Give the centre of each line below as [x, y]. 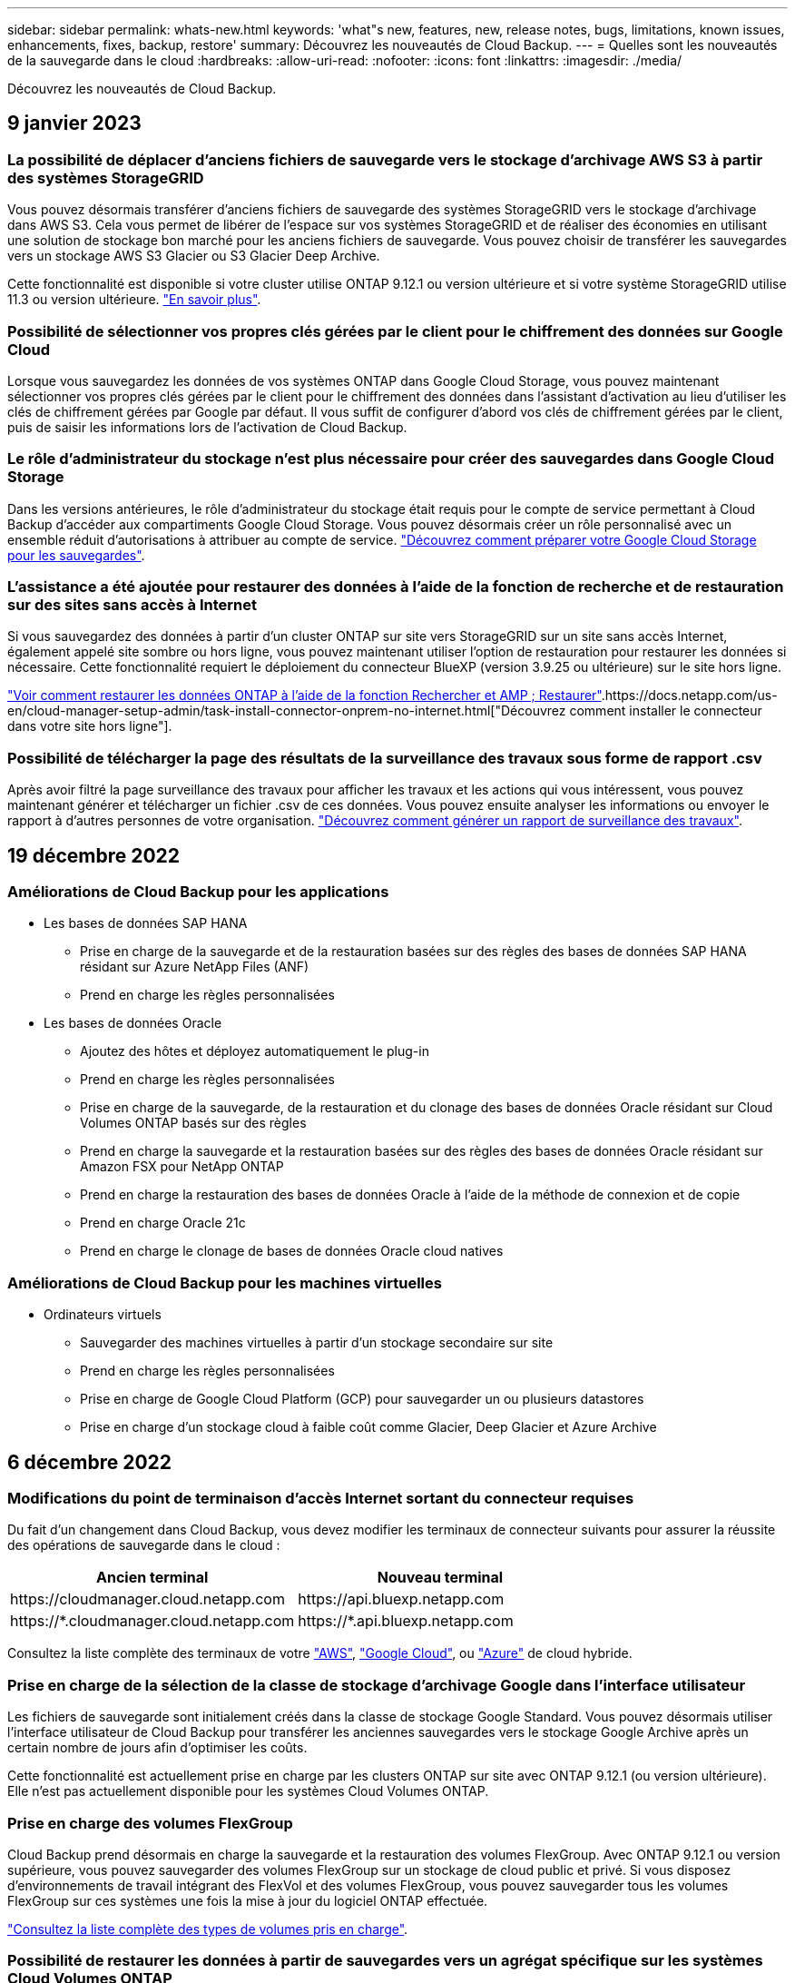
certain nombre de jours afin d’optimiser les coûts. [157, 1748]
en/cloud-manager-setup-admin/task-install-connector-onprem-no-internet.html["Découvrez [287, 711]
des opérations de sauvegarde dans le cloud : [144, 1545]
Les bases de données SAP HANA [146, 923]
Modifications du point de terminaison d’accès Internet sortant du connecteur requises [321, 1499]
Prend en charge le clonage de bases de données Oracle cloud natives [292, 1251]
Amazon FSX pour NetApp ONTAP [182, 1167]
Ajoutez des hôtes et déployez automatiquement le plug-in [255, 1051]
